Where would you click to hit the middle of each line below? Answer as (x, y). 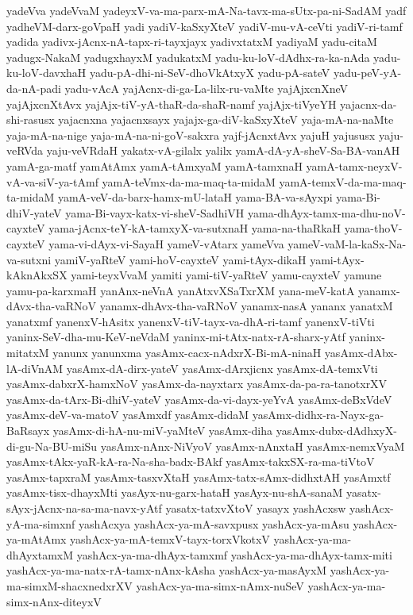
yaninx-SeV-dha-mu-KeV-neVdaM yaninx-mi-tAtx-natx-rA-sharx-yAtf (176, 337)
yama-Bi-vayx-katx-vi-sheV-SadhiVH (155, 212)
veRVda (25, 150)
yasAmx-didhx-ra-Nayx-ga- (318, 415)
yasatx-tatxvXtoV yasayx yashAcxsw (256, 508)
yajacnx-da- (369, 104)
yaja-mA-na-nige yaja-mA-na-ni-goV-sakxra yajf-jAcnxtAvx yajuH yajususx (191, 135)
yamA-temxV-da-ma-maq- (343, 181)
